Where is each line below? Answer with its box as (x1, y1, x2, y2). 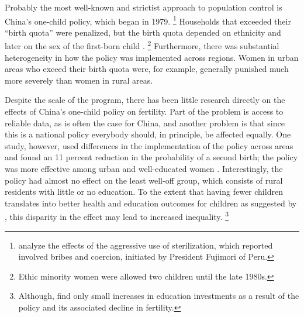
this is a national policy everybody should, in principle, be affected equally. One (5, 128, 291, 140)
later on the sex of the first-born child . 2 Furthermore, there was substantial (5, 38, 279, 52)
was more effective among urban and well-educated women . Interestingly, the (5, 163, 283, 175)
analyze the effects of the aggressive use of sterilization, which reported (18, 239, 273, 251)
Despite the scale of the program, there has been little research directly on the (5, 94, 285, 106)
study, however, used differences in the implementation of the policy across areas (5, 139, 293, 151)
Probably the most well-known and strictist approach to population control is (5, 1, 282, 13)
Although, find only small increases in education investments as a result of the (18, 290, 299, 302)
